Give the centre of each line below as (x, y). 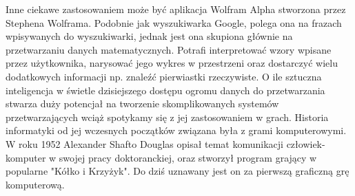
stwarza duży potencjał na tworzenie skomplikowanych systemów (142, 104)
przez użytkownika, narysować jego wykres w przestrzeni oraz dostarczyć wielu (172, 63)
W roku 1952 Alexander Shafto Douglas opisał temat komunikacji (144, 143)
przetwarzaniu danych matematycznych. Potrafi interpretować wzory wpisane (169, 49)
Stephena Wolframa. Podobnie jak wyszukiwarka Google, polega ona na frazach (174, 22)
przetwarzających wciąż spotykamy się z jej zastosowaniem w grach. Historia (167, 117)
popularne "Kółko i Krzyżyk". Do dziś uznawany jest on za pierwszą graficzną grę (177, 171)
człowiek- (306, 143)
